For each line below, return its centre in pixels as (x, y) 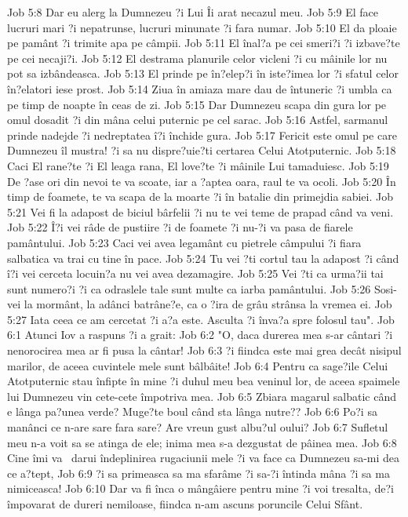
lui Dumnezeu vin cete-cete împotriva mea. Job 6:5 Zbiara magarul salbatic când (202, 396)
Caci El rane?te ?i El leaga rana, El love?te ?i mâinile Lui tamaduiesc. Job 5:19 (198, 165)
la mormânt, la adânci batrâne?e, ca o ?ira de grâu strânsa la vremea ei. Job (208, 304)
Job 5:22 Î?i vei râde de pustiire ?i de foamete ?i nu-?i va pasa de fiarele (180, 227)
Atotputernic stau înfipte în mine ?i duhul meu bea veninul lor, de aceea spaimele (204, 381)
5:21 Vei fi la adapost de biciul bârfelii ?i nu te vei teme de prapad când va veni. (200, 211)
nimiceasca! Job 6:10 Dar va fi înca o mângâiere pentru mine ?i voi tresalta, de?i (200, 488)
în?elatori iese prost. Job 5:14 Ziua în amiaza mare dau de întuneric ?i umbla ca (200, 88)
